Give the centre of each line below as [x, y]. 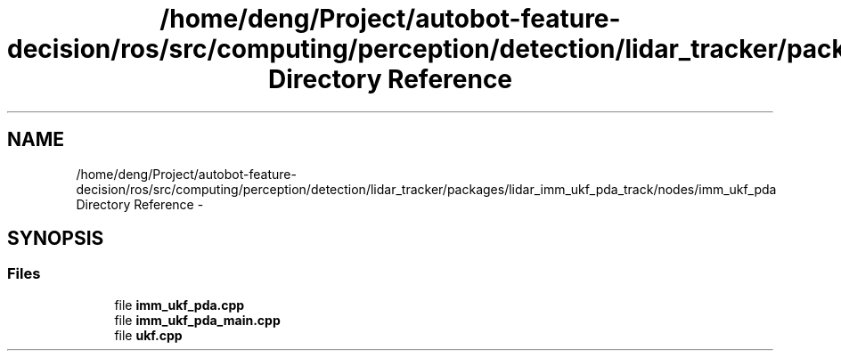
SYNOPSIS [56, 239]
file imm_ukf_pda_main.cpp [197, 320]
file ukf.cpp [148, 335]
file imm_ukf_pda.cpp [180, 305]
